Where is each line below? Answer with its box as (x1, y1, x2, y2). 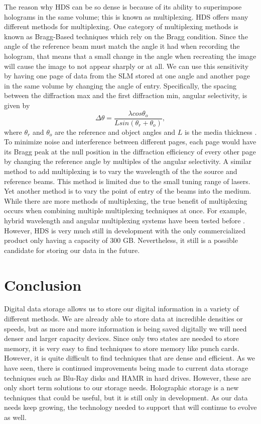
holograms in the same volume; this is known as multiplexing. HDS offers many (4, 11, 248, 22)
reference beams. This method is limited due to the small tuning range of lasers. (4, 176, 250, 186)
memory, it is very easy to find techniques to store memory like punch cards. (4, 343, 239, 353)
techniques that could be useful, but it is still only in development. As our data (4, 392, 248, 402)
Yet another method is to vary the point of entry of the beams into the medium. (4, 186, 251, 196)
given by (4, 100, 30, 110)
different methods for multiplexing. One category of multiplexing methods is (4, 21, 238, 32)
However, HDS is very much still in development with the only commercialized (4, 225, 246, 235)
